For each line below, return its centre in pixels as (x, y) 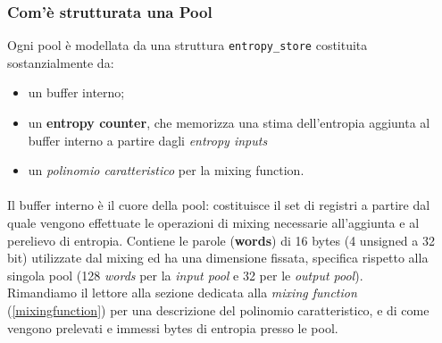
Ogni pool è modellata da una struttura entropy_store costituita (188, 45)
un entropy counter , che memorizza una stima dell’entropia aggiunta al (229, 123)
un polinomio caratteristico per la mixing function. (166, 170)
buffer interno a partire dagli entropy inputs (148, 140)
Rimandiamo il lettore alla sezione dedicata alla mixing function (182, 293)
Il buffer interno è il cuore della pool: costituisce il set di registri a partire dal (219, 205)
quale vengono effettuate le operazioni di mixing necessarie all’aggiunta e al (213, 223)
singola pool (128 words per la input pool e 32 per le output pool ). (185, 275)
